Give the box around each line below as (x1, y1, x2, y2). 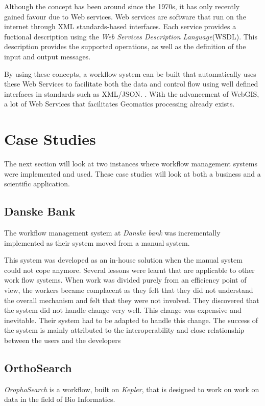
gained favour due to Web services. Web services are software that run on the (4, 11, 246, 22)
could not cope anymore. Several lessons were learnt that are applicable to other (4, 264, 255, 275)
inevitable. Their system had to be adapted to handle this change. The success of (4, 314, 258, 325)
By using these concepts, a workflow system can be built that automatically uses (4, 68, 256, 79)
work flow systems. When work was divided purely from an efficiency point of (4, 274, 247, 285)
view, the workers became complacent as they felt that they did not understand (4, 285, 253, 295)
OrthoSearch (4, 359, 72, 375)
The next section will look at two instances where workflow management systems (4, 158, 257, 169)
